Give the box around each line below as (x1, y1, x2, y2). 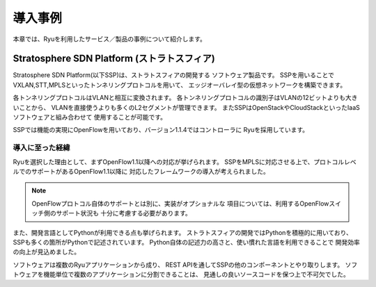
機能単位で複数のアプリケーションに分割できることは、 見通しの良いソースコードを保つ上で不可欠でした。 (42, 270, 350, 279)
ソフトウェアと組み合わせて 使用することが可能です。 (13, 113, 167, 122)
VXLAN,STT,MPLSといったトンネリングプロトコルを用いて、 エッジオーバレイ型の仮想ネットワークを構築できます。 (13, 81, 347, 89)
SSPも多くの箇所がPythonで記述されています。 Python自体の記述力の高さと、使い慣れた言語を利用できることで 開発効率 (13, 238, 360, 246)
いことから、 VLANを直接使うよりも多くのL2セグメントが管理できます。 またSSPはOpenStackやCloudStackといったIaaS (13, 103, 360, 111)
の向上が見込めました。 (13, 247, 80, 256)
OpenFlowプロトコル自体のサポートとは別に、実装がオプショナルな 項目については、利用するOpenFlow (31, 199, 329, 208)
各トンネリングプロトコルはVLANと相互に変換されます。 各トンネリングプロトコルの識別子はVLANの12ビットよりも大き (13, 94, 358, 102)
